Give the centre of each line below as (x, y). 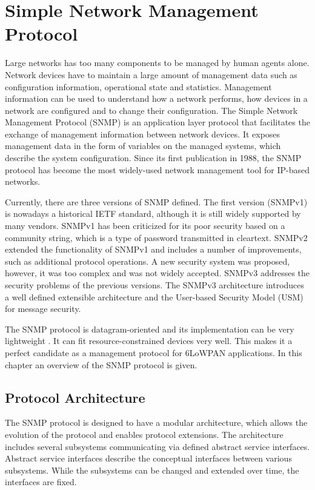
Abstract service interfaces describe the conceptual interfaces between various (148, 458)
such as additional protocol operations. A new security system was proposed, (148, 261)
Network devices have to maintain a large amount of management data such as (151, 74)
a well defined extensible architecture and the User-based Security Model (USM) (154, 296)
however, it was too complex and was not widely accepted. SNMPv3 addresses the (157, 273)
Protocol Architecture (75, 397)
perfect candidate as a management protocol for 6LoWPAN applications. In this (154, 352)
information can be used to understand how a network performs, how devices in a (156, 98)
